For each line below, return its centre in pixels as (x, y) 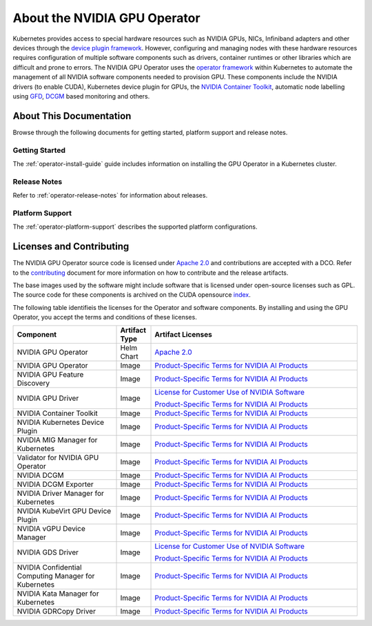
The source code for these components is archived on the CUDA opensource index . (132, 295)
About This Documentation (72, 116)
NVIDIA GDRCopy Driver (56, 612)
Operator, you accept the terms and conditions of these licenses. (105, 317)
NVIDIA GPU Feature (50, 375)
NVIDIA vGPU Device (51, 529)
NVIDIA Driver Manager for (61, 494)
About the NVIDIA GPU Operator (106, 18)
